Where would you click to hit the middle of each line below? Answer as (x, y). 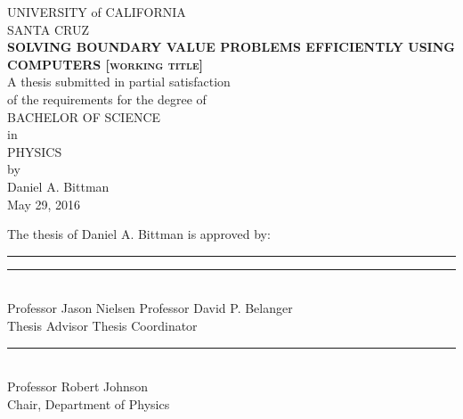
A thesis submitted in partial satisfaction (119, 82)
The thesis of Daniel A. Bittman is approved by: (139, 234)
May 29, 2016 (44, 204)
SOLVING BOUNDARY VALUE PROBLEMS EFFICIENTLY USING (231, 47)
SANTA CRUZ (48, 29)
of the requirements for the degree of (107, 99)
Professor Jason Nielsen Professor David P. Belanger (150, 308)
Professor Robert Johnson (78, 386)
